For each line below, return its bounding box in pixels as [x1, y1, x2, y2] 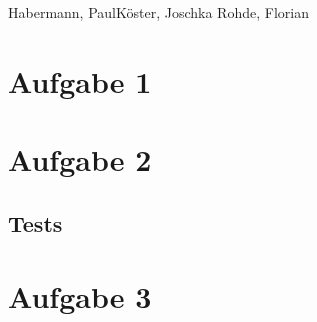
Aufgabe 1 [8, 60, 152, 101]
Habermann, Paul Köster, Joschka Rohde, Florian [8, 2, 309, 22]
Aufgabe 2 [8, 139, 152, 180]
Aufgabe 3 [8, 276, 152, 317]
